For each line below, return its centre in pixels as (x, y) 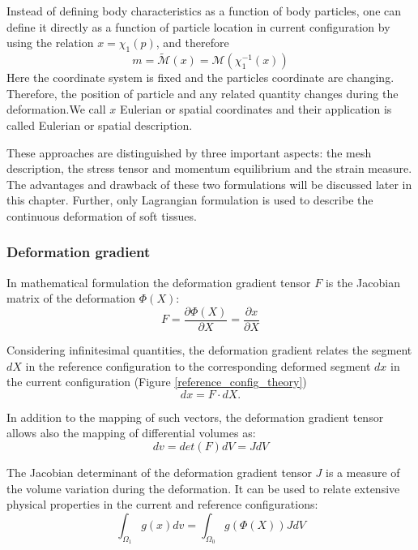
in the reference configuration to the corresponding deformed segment (198, 365)
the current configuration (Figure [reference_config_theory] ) (157, 382)
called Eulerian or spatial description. (100, 125)
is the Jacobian (363, 282)
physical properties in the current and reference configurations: (162, 504)
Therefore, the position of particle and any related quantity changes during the (203, 93)
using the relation (50, 43)
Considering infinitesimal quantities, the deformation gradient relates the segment (209, 350)
